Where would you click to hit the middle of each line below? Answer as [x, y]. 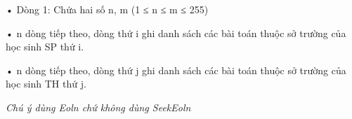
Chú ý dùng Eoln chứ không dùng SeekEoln [98, 107]
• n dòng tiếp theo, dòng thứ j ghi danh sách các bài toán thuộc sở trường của [176, 70]
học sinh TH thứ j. [46, 84]
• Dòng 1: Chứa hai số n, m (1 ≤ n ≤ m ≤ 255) [107, 9]
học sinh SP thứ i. [45, 47]
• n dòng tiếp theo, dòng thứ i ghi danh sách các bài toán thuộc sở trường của [176, 33]
